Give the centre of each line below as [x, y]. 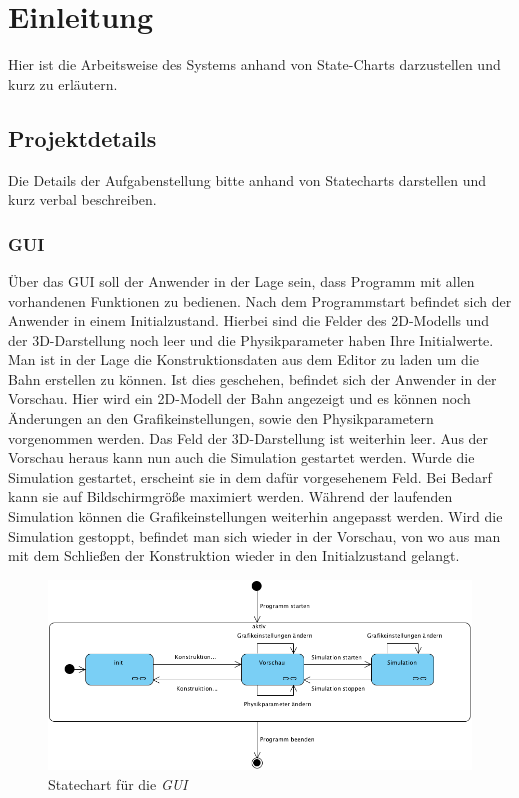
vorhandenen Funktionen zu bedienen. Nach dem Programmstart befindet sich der [260, 300]
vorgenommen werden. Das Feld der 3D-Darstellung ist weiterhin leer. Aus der [248, 437]
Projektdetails [82, 137]
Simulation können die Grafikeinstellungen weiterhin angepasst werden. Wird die [255, 516]
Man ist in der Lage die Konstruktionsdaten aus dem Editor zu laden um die [244, 359]
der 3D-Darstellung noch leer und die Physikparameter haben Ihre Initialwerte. [251, 339]
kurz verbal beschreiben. [82, 199]
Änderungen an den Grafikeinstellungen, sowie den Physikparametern [221, 418]
